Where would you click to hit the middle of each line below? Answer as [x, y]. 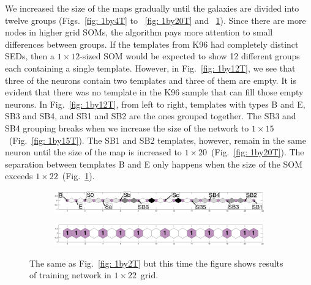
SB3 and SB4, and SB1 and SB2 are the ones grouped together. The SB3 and [151, 116]
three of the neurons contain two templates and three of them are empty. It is [151, 80]
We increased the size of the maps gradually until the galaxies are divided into [152, 8]
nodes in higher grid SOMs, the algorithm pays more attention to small [139, 32]
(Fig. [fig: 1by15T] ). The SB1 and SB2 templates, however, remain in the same [157, 140]
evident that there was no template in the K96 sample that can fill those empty [154, 92]
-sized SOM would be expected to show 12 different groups [190, 56]
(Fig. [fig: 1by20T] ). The [258, 152]
